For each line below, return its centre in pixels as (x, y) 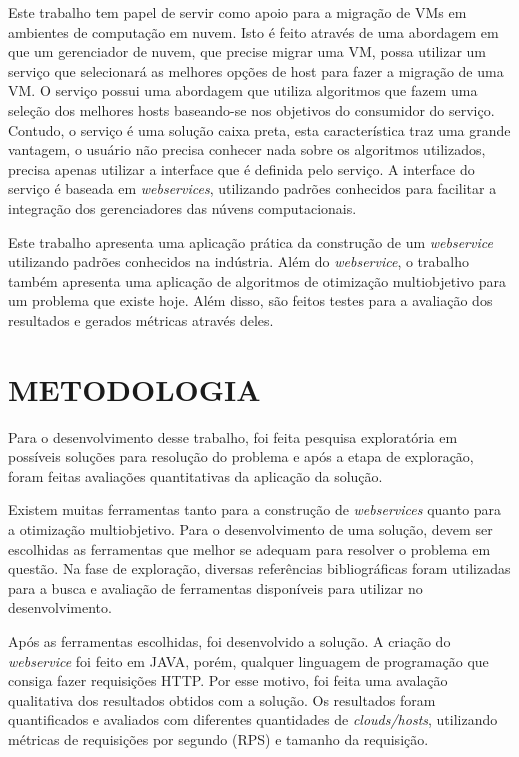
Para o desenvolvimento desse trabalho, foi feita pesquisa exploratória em (233, 436)
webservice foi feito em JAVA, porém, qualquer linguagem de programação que (248, 660)
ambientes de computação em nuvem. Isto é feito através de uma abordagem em (253, 31)
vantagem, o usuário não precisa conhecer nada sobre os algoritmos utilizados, (247, 149)
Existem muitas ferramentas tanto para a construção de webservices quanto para (255, 509)
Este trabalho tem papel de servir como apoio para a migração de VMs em (237, 12)
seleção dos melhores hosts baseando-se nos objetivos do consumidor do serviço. (251, 109)
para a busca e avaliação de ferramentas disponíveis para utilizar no (215, 587)
